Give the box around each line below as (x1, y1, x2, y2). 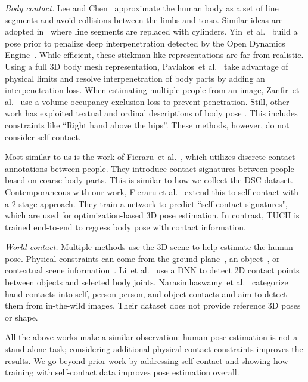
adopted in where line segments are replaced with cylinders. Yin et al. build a (5, 25, 298, 38)
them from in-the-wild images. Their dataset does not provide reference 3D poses (5, 299, 301, 312)
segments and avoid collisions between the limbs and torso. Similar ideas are (5, 13, 283, 26)
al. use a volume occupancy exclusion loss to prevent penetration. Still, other (5, 95, 290, 107)
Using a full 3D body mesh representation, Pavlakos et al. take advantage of (5, 60, 288, 72)
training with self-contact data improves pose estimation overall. (5, 366, 239, 378)
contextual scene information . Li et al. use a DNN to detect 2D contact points (5, 264, 300, 276)
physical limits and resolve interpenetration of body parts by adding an (5, 72, 265, 84)
